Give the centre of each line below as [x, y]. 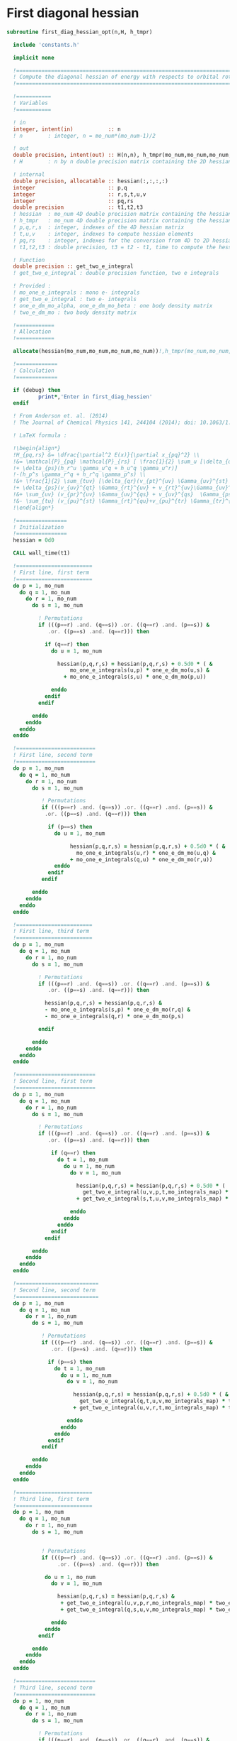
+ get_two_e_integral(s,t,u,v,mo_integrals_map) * [152, 1199]
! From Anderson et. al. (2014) [61, 416]
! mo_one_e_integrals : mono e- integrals [76, 293]
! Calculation [34, 371]
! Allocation [32, 332]
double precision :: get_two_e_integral [73, 267]
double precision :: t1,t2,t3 [78, 207]
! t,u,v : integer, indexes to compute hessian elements [103, 234]
